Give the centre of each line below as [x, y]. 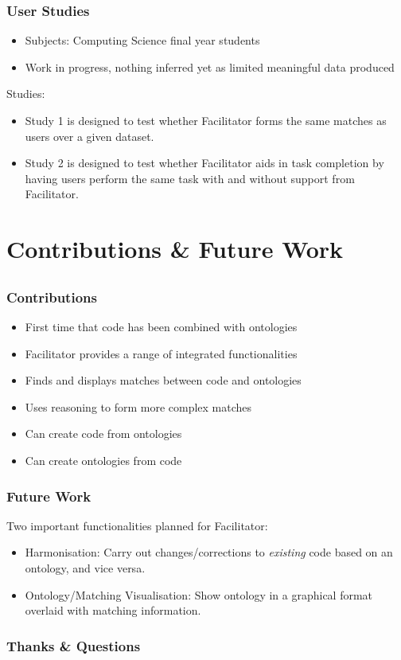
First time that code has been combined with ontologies [161, 327]
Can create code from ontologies [103, 433]
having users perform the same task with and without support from [190, 178]
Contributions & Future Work [175, 249]
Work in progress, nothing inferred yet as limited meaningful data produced [210, 66]
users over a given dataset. [90, 136]
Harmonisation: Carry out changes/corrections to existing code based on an [209, 552]
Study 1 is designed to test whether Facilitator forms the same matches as [206, 120]
